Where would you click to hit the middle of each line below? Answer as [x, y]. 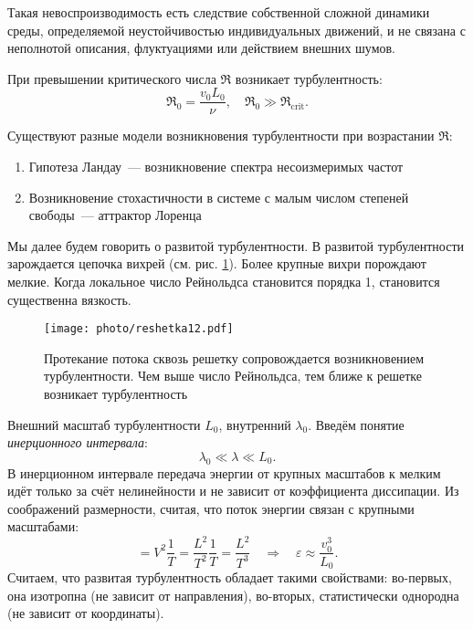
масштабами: [43, 526]
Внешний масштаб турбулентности [104, 424]
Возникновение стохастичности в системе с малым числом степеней [219, 197]
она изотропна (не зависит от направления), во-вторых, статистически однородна [233, 595]
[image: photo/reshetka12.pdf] [139, 329]
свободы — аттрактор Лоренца [115, 215]
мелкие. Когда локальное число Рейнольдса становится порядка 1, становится [224, 281]
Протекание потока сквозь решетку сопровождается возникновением [234, 357]
